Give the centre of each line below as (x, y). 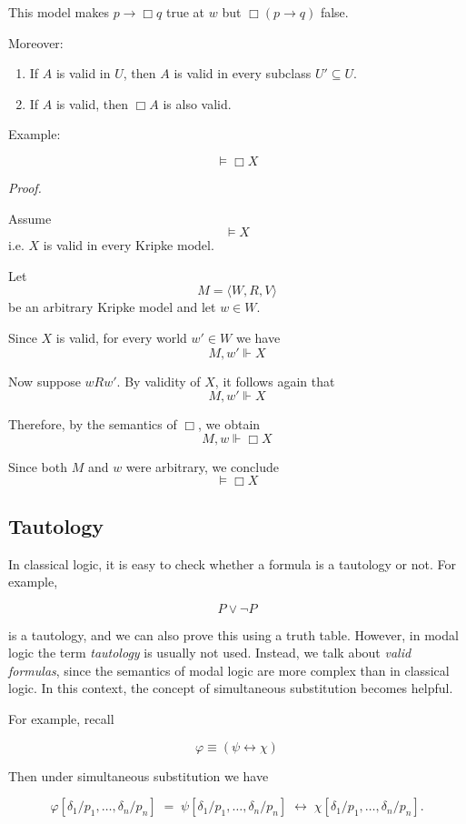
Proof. (25, 187)
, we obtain (229, 424)
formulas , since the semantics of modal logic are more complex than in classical (229, 670)
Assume (30, 218)
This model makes (59, 12)
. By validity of (159, 381)
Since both (38, 466)
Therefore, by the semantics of (93, 424)
